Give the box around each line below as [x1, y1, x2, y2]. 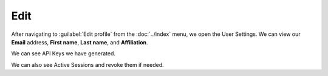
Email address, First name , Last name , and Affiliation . [11, 38, 148, 46]
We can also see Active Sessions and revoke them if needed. [11, 61, 164, 68]
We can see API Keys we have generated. [11, 50, 115, 57]
